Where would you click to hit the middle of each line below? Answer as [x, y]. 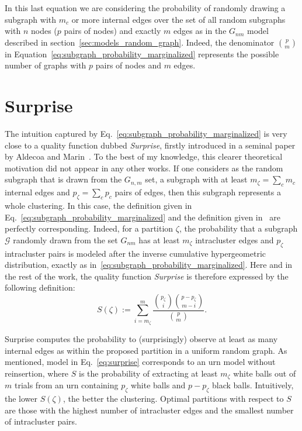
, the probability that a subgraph [238, 228]
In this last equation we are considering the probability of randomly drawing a [145, 8]
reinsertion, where [37, 373]
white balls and [158, 385]
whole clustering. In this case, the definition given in [98, 206]
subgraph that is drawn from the [63, 179]
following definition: [40, 287]
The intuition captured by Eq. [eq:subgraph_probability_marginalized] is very [146, 134]
